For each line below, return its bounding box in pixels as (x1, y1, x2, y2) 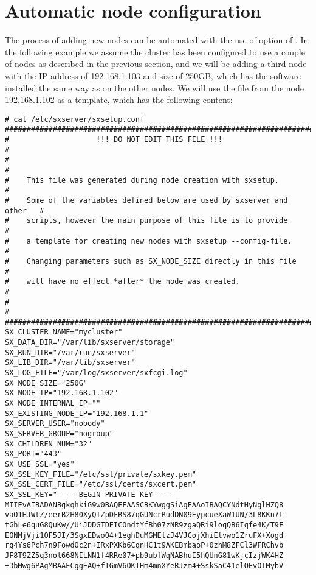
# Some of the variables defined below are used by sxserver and (5, 196, 288, 205)
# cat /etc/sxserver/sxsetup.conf (5, 115, 145, 124)
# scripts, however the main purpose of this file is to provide (5, 216, 288, 225)
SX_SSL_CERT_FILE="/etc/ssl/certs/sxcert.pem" (5, 480, 196, 489)
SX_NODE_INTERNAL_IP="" (5, 399, 101, 408)
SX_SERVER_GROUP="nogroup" (5, 429, 114, 439)
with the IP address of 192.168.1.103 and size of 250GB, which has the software (5, 69, 301, 82)
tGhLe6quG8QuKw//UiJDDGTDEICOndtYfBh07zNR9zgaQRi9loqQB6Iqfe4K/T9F (5, 520, 284, 529)
